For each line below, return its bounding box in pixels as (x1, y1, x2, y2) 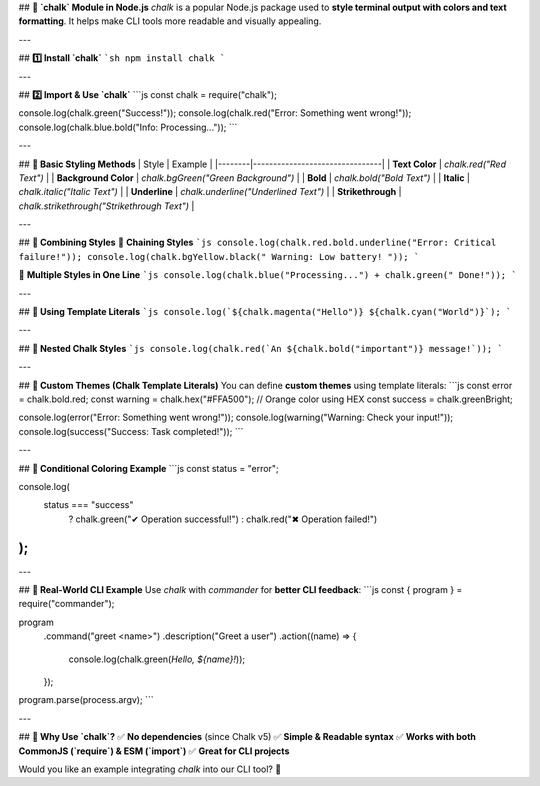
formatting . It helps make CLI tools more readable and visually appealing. (18, 15, 322, 27)
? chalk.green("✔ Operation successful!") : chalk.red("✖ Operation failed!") (68, 513, 378, 525)
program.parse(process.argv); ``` (18, 694, 154, 706)
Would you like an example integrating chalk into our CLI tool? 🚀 (18, 763, 282, 775)
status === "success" (43, 499, 134, 511)
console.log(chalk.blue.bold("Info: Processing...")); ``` (18, 121, 238, 133)
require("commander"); (18, 598, 115, 610)
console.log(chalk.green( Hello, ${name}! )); (68, 653, 245, 665)
